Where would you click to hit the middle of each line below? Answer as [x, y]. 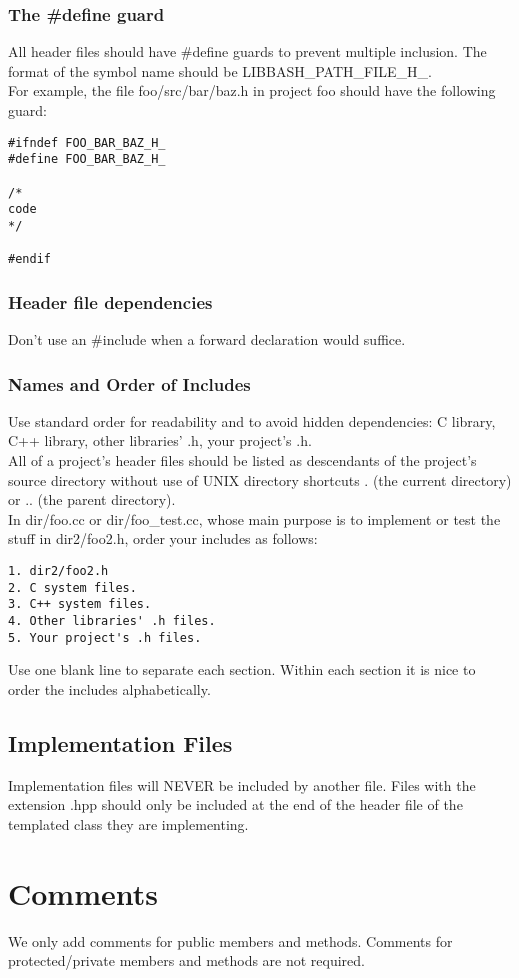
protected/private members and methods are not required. [186, 960]
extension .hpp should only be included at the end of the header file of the [235, 804]
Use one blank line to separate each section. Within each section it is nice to [242, 669]
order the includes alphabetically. [109, 688]
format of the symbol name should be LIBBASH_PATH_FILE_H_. [220, 70]
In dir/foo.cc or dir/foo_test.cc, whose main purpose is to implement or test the [254, 518]
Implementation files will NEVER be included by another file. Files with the [242, 784]
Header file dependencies [110, 301]
